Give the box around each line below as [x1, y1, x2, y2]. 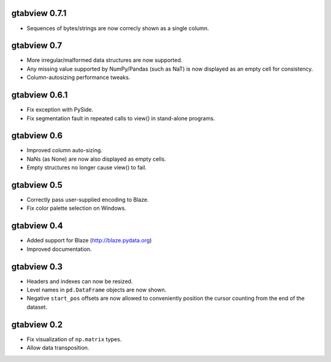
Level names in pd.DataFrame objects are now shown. [26, 286, 167, 294]
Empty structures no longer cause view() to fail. [26, 164, 147, 171]
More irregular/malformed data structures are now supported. [26, 56, 183, 64]
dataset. [26, 303, 48, 310]
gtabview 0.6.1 [11, 90, 68, 101]
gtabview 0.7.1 [11, 8, 67, 18]
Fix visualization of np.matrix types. [26, 335, 122, 343]
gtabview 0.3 [11, 261, 63, 272]
